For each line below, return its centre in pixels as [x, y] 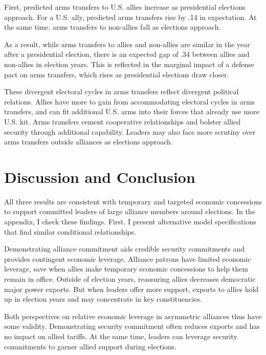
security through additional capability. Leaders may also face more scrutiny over [130, 131]
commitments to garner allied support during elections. [91, 346]
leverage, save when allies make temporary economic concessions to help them [126, 269]
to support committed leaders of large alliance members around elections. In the [130, 211]
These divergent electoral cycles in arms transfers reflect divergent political [121, 91]
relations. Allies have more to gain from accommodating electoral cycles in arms [130, 101]
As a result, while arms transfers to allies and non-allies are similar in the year [127, 44]
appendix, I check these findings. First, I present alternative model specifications [130, 222]
